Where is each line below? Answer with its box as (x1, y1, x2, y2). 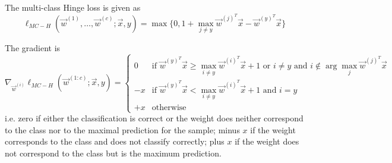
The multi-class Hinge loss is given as (5, 1, 141, 13)
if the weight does (235, 135, 299, 148)
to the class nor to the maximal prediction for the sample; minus (5, 123, 240, 136)
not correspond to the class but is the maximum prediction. (5, 146, 222, 159)
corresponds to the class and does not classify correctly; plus (5, 135, 225, 148)
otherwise (151, 103, 186, 112)
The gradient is (5, 42, 61, 54)
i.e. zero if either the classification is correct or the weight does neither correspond (5, 112, 304, 124)
